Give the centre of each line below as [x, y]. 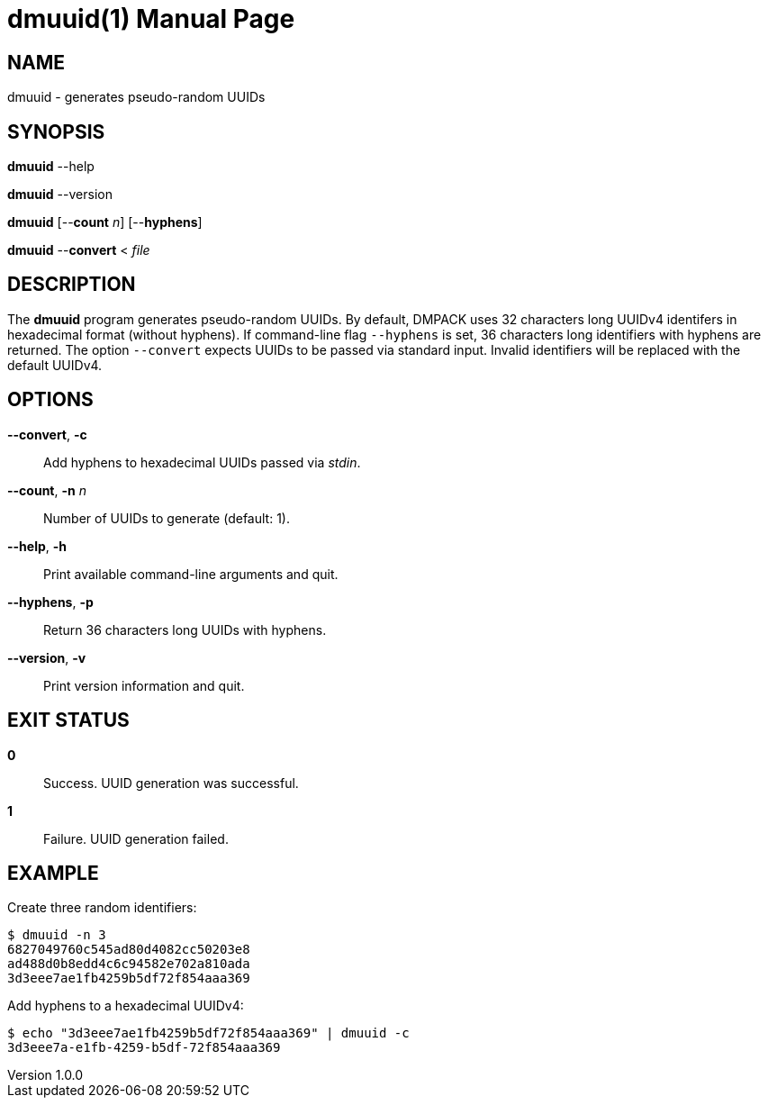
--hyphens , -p [50, 602]
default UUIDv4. [55, 365]
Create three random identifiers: [102, 908]
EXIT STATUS [68, 720]
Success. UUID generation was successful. [171, 783]
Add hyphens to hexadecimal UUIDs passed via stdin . [202, 462]
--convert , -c [47, 434]
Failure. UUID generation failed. [136, 838]
